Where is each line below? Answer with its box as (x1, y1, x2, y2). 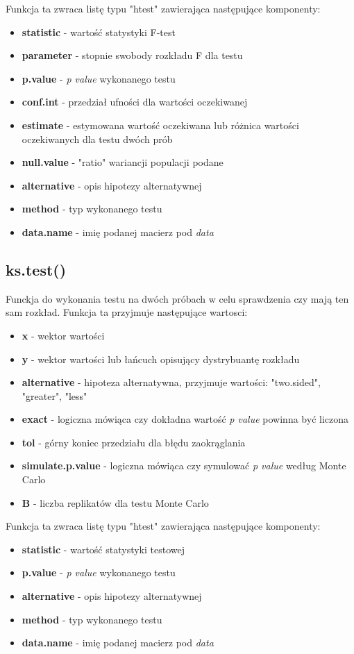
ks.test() (6, 258, 67, 280)
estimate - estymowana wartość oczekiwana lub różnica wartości (22, 117, 299, 132)
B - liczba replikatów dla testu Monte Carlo (22, 495, 209, 510)
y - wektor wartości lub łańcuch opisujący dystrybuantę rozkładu (22, 351, 300, 366)
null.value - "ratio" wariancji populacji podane (22, 155, 224, 169)
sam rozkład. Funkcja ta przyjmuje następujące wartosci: (6, 305, 248, 319)
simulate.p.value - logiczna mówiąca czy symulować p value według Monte (22, 458, 346, 473)
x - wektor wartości (22, 328, 105, 342)
